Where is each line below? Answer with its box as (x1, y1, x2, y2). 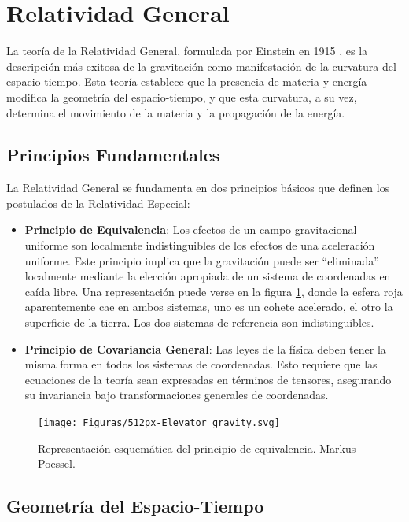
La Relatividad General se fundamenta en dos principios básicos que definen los (6, 180, 390, 196)
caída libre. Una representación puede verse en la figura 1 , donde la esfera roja (24, 283, 403, 299)
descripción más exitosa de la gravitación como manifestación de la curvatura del (6, 57, 396, 74)
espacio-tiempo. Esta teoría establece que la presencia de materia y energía (6, 73, 367, 90)
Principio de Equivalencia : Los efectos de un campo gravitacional (24, 221, 357, 238)
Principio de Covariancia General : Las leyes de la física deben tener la (24, 340, 386, 357)
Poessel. (38, 455, 76, 472)
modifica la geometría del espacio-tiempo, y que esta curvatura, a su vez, (6, 88, 357, 105)
